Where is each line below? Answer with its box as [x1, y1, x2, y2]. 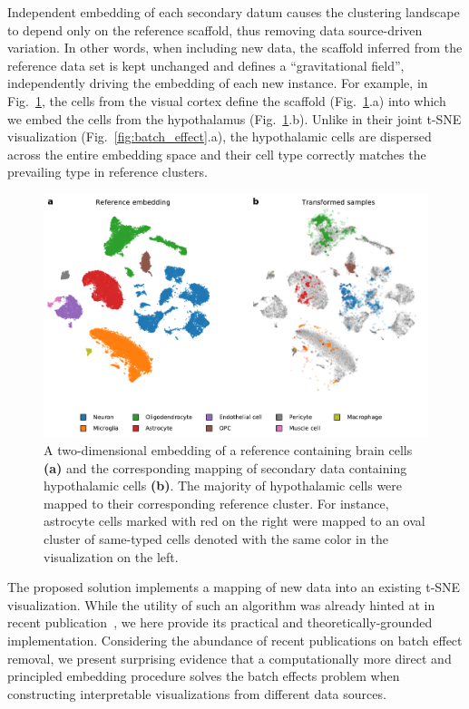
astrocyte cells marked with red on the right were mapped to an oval [44, 511, 425, 530]
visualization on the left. [44, 547, 179, 566]
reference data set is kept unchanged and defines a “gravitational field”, [7, 55, 405, 74]
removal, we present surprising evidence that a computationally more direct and [7, 648, 452, 667]
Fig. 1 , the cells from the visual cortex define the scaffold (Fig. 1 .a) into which [7, 91, 446, 110]
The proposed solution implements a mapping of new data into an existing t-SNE [7, 578, 461, 597]
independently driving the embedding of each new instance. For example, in [7, 73, 428, 92]
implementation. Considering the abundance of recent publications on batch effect [7, 631, 463, 650]
